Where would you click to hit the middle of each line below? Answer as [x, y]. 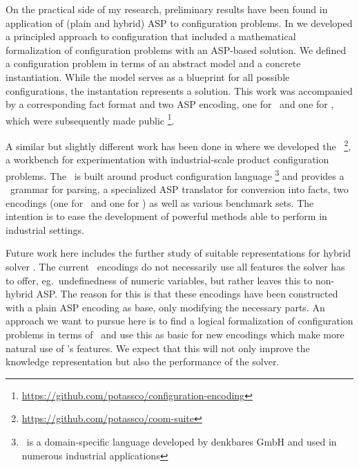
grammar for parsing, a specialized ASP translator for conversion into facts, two [179, 189]
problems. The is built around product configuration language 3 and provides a [175, 174]
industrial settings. [45, 229]
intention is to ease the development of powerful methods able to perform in [166, 216]
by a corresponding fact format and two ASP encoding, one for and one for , [170, 104]
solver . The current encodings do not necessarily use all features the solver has [175, 267]
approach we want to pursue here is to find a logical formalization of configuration [179, 321]
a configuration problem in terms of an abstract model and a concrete [153, 63]
